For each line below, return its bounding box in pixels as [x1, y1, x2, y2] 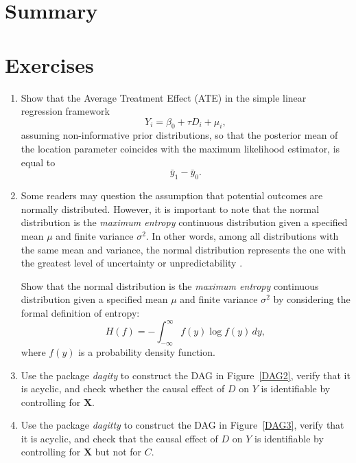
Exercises [5, 50, 94, 78]
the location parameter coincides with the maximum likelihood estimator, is [21, 142, 340, 156]
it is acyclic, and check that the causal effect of [21, 431, 218, 445]
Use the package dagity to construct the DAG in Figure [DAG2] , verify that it [21, 368, 351, 382]
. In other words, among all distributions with [145, 229, 339, 243]
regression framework [21, 104, 110, 118]
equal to [21, 155, 56, 169]
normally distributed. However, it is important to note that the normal [21, 201, 320, 216]
